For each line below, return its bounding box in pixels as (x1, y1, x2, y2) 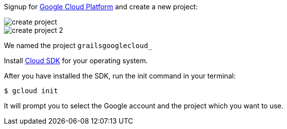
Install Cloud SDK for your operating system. (4, 56, 148, 65)
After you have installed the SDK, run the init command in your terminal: (4, 72, 236, 80)
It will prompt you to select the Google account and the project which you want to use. (4, 102, 284, 110)
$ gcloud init (4, 87, 58, 95)
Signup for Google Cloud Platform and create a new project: (4, 2, 198, 11)
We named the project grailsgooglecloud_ (4, 41, 153, 50)
